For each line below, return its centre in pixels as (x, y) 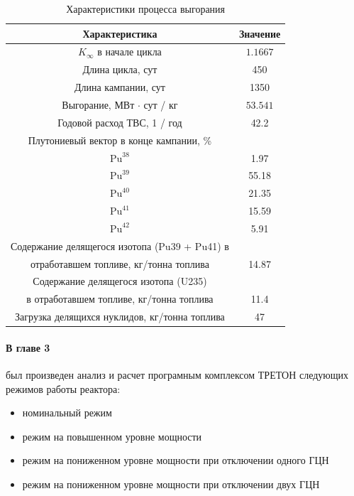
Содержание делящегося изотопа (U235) (120, 281)
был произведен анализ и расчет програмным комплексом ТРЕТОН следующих (177, 374)
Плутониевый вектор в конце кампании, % (120, 140)
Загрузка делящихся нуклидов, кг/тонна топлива (120, 317)
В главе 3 (28, 347)
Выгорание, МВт (98, 104)
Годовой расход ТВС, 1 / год (120, 122)
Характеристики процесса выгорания (146, 9)
